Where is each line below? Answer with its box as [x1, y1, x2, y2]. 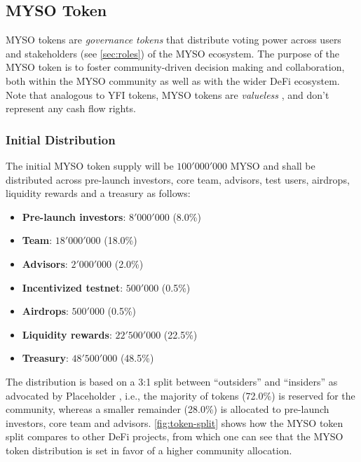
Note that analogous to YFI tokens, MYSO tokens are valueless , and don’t [6, 87, 329, 102]
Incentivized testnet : [22, 280, 123, 294]
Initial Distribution [6, 130, 116, 148]
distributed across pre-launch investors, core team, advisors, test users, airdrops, [6, 172, 350, 186]
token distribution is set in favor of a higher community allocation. [6, 442, 292, 457]
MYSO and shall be [230, 158, 315, 172]
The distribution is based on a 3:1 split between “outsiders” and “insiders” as [6, 374, 338, 388]
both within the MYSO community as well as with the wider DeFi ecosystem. [6, 73, 340, 88]
